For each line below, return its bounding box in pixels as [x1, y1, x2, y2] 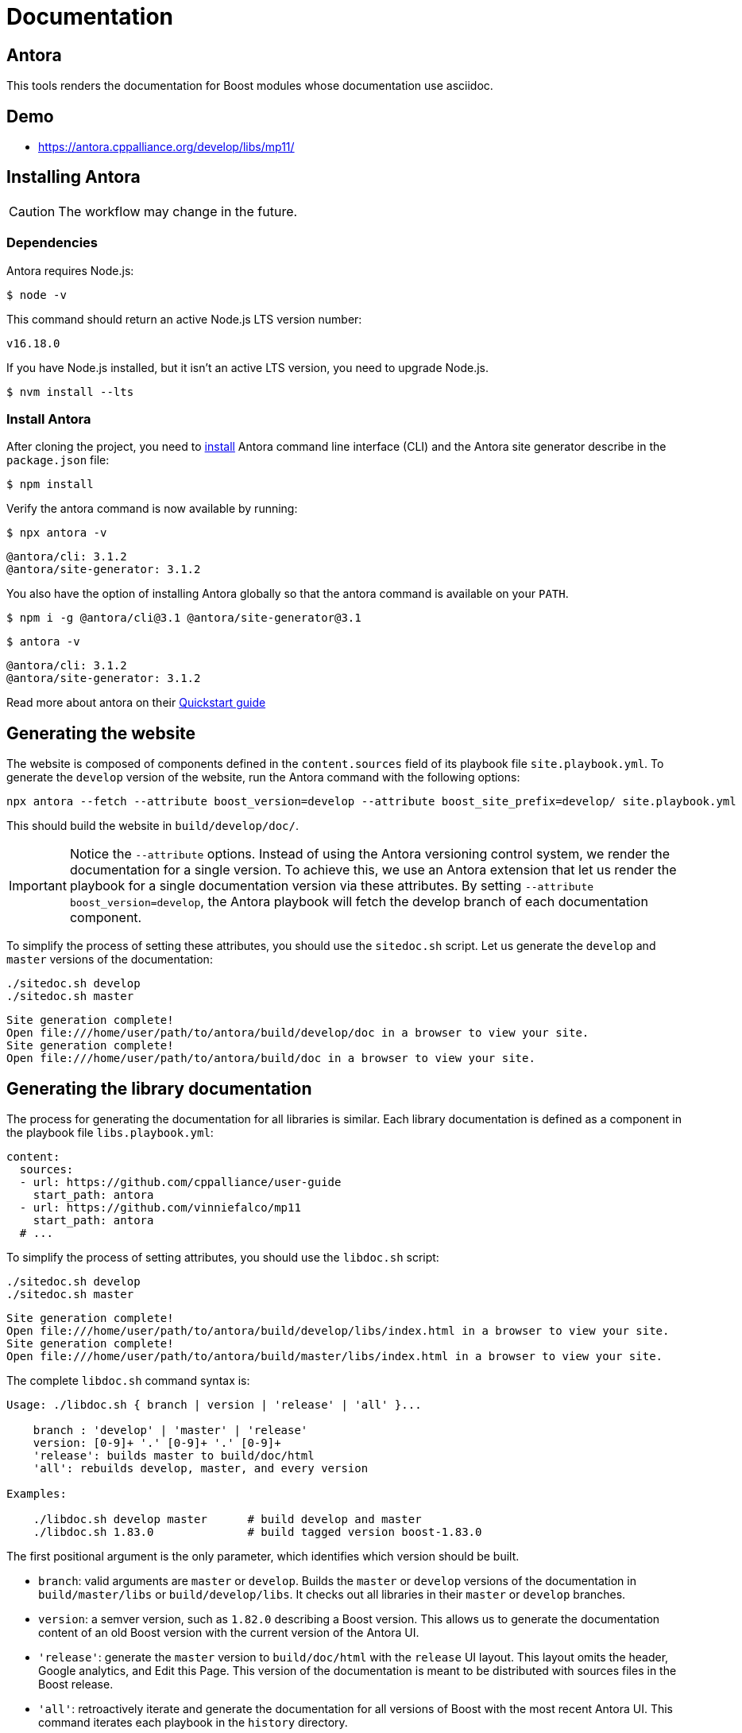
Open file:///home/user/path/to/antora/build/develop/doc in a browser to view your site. [6, 1026, 589, 1040]
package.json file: [6, 453, 110, 467]
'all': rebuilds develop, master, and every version [33, 1462, 369, 1475]
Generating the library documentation [6, 1078, 312, 1099]
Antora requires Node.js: [6, 263, 134, 277]
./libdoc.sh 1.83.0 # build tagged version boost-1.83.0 [33, 1526, 482, 1539]
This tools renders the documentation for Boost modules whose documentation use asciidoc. [6, 79, 493, 93]
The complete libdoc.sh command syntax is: [6, 1374, 250, 1388]
